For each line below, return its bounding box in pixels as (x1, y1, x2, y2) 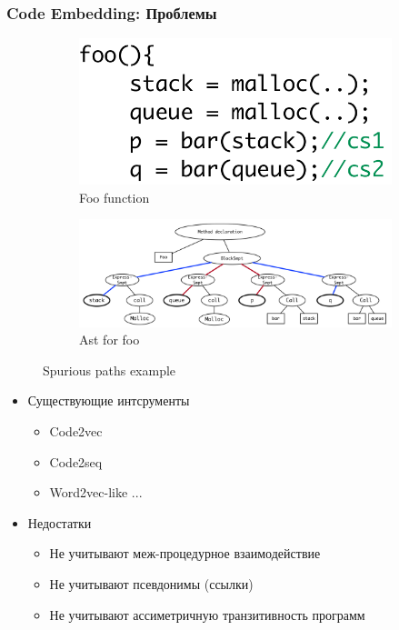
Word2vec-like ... (49, 483, 143, 502)
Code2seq (49, 452, 103, 471)
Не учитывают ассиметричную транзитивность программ (49, 605, 365, 624)
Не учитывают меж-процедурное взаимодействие (49, 544, 321, 563)
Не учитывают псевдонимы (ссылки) (49, 575, 254, 594)
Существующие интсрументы (27, 391, 190, 410)
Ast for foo (79, 330, 140, 349)
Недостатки (27, 513, 92, 532)
